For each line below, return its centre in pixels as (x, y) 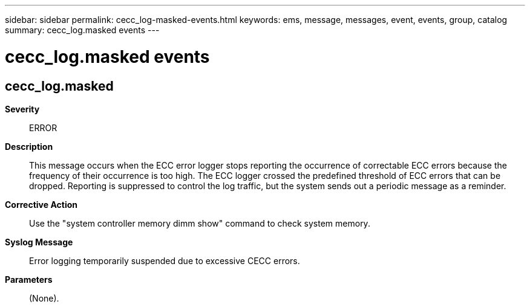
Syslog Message (39, 242)
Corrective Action (41, 204)
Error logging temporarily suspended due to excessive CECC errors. (165, 260)
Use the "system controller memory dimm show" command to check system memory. (200, 223)
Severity (22, 109)
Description (29, 146)
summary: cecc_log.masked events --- (82, 30)
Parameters (29, 279)
